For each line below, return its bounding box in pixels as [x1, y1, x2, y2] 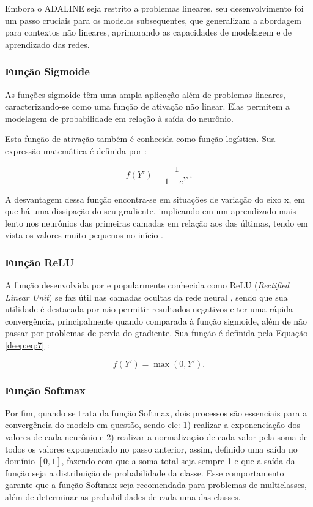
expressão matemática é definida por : [5, 144, 147, 157]
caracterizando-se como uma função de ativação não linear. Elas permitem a [5, 100, 290, 113]
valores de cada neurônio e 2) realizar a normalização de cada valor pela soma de [5, 430, 308, 443]
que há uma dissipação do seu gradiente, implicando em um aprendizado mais [5, 205, 296, 217]
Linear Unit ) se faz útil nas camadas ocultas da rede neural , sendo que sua [5, 290, 288, 303]
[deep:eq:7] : [5, 339, 50, 351]
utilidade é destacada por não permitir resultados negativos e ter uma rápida [5, 302, 293, 315]
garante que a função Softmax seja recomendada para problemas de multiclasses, [5, 478, 307, 491]
